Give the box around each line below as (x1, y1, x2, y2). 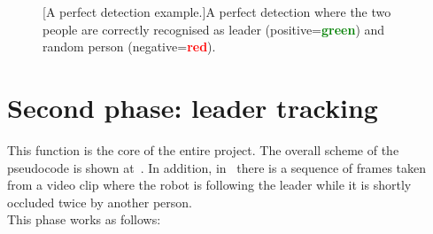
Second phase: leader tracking (7, 89, 378, 125)
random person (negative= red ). (43, 37, 216, 56)
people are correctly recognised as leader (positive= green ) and (43, 19, 385, 38)
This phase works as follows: (7, 210, 161, 229)
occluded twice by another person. (7, 192, 192, 211)
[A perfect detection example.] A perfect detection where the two (43, 3, 391, 20)
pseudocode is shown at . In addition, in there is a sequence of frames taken (7, 158, 427, 176)
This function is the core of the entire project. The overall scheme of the (7, 140, 399, 159)
